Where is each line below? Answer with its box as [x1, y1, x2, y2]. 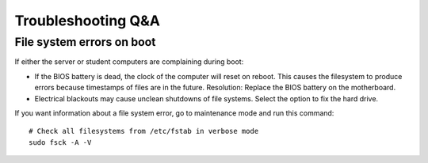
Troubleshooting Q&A [14, 12, 160, 29]
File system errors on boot [14, 35, 156, 49]
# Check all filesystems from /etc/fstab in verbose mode [29, 127, 259, 136]
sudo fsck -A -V [29, 138, 92, 146]
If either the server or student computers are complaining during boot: [14, 57, 244, 66]
